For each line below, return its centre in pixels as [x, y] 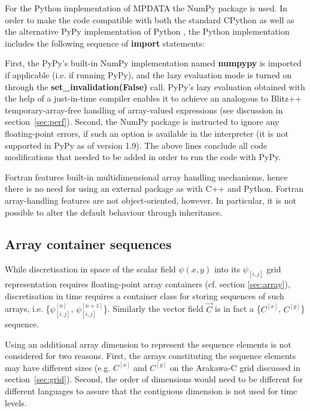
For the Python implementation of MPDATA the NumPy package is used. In [146, 8]
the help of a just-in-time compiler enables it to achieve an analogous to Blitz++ [153, 98]
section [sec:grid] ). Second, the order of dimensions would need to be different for [154, 379]
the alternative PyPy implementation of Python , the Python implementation [147, 31]
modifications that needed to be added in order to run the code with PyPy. [143, 157]
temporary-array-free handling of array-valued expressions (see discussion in [144, 110]
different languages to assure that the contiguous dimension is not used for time [151, 390]
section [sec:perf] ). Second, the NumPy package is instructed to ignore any [142, 122]
